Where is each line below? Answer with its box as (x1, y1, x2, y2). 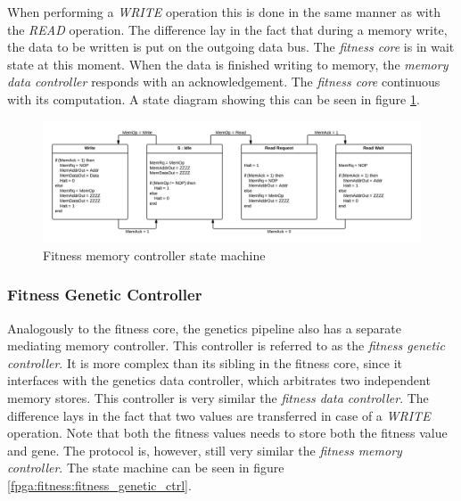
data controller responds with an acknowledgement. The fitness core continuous (7, 72, 440, 91)
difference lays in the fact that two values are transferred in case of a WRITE (7, 406, 431, 424)
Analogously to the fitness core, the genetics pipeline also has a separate (7, 318, 401, 337)
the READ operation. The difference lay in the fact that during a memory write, (7, 20, 448, 38)
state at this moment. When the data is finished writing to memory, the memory (7, 54, 449, 73)
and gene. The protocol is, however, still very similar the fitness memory (7, 440, 402, 459)
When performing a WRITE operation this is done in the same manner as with (7, 3, 440, 21)
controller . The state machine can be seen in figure (7, 458, 284, 477)
